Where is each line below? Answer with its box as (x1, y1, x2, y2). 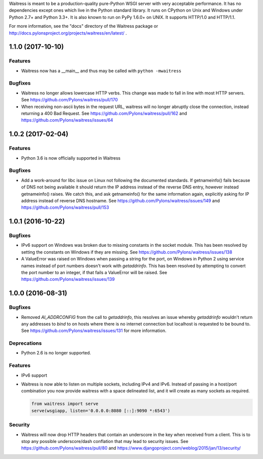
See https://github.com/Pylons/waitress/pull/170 (21, 97, 118, 103)
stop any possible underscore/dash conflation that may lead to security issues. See (21, 438, 188, 444)
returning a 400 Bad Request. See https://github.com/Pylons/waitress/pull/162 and (21, 110, 188, 116)
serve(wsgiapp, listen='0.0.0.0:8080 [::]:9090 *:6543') (31, 408, 170, 413)
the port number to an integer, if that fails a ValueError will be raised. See (21, 270, 168, 275)
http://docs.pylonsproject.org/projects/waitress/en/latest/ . (9, 30, 127, 36)
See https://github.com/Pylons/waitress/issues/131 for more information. (21, 328, 167, 333)
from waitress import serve (31, 401, 98, 406)
